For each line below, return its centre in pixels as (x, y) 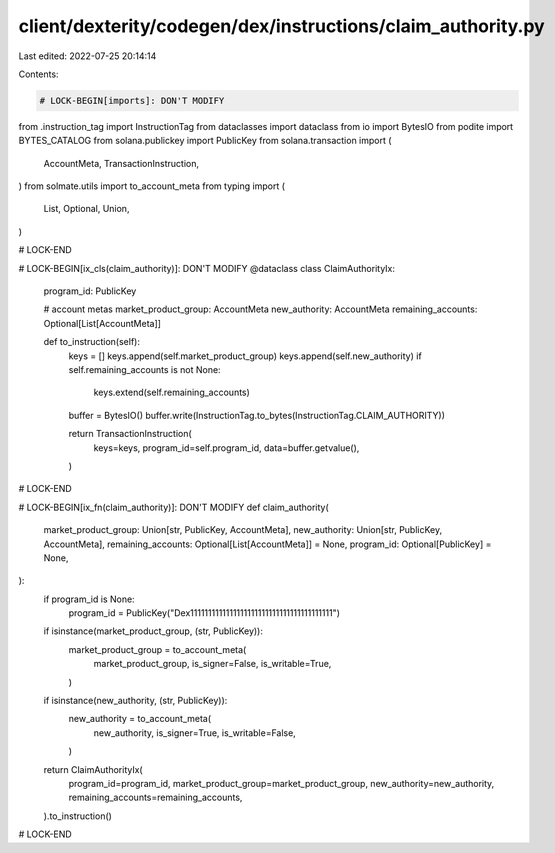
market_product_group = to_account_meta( (157, 649)
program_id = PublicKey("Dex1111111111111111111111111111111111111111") (204, 613)
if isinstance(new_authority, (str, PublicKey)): (135, 701)
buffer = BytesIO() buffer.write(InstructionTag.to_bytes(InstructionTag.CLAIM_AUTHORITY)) (256, 415)
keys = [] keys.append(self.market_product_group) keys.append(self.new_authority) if (245, 356)
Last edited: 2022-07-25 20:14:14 (87, 56)
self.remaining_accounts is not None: (144, 369)
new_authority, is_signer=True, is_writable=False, (195, 732)
